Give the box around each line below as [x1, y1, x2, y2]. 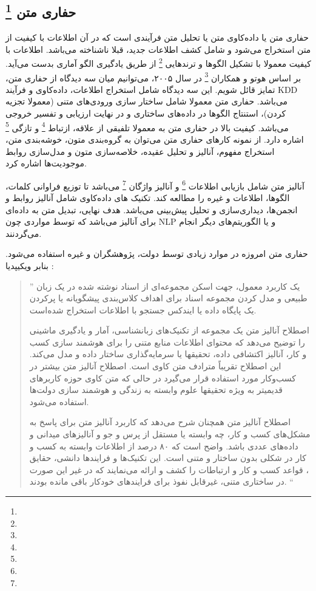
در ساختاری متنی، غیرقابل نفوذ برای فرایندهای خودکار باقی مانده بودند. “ [29, 475, 294, 488]
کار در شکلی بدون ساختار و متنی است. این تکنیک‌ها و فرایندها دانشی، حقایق [29, 451, 306, 464]
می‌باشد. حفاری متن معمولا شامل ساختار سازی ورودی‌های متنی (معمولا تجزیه [5, 95, 288, 108]
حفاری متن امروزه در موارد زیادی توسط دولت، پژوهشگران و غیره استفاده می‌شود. [5, 247, 308, 260]
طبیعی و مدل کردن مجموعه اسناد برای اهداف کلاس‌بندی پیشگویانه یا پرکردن [29, 292, 308, 304]
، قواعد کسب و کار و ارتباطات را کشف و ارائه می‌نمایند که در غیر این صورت [29, 463, 309, 476]
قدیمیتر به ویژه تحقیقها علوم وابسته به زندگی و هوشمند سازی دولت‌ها [29, 383, 283, 396]
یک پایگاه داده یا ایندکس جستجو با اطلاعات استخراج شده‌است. [29, 303, 257, 316]
